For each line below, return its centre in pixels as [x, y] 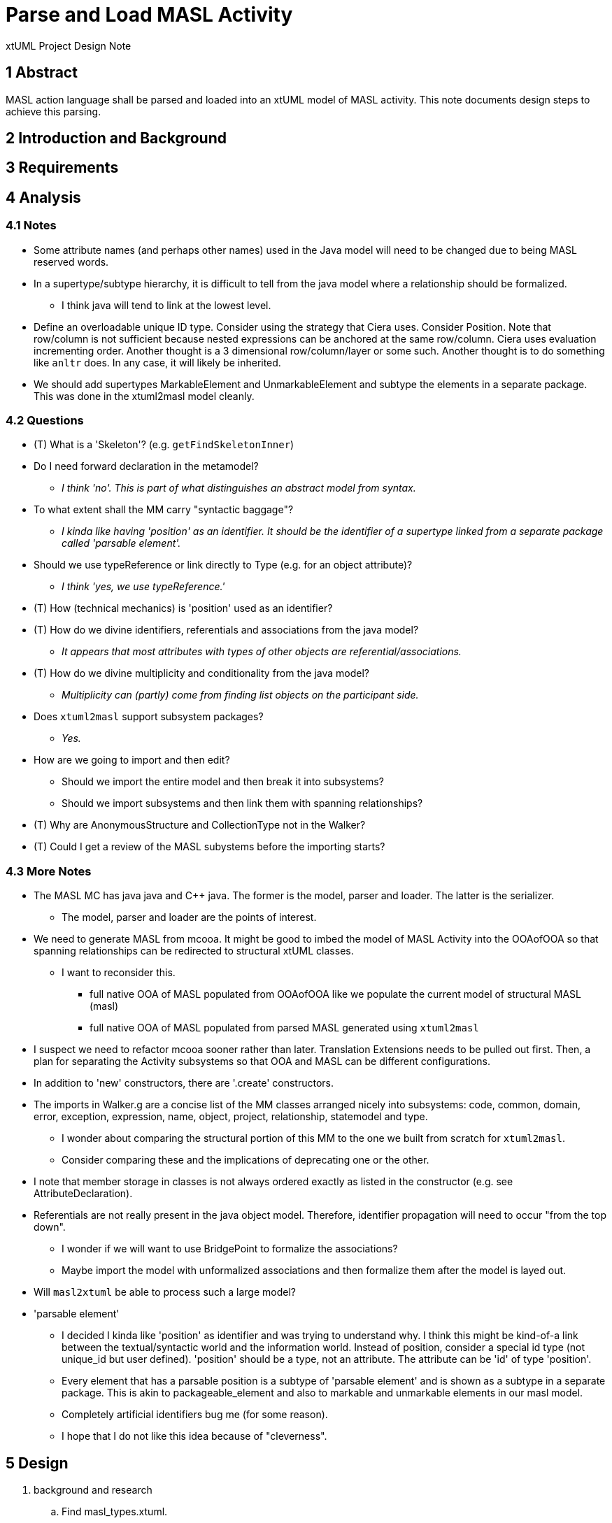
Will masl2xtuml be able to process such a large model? [165, 1292]
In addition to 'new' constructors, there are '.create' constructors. [184, 1083]
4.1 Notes [31, 226]
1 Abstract [42, 73]
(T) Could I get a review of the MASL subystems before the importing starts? [209, 847]
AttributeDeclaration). [83, 1194]
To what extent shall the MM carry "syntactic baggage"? [164, 510]
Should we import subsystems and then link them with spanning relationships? [242, 803]
